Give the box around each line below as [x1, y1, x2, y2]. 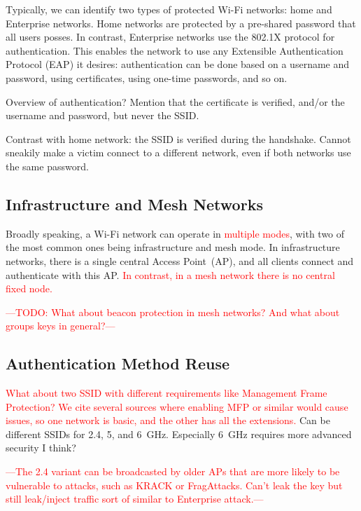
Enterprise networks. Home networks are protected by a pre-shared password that [6, 15, 356, 30]
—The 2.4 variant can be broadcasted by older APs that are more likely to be [6, 464, 340, 479]
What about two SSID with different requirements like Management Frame [6, 386, 327, 400]
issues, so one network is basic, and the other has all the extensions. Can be [6, 413, 330, 428]
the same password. [6, 158, 89, 173]
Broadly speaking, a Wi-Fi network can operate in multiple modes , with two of [6, 226, 345, 240]
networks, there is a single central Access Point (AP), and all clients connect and [6, 253, 354, 268]
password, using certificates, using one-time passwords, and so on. [6, 70, 288, 85]
